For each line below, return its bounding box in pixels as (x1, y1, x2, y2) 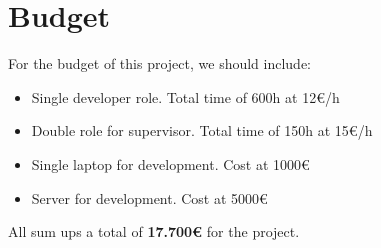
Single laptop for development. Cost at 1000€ (31, 153, 310, 174)
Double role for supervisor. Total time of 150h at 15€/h (31, 120, 373, 141)
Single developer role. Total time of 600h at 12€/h (31, 86, 340, 107)
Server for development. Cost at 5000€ (31, 187, 268, 208)
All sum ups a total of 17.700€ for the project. (8, 221, 300, 242)
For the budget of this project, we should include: (8, 53, 312, 74)
